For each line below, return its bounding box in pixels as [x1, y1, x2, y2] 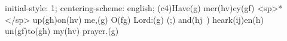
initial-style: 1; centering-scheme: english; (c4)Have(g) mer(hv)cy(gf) [5, 2, 255, 13]
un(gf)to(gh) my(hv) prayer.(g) [5, 25, 119, 37]
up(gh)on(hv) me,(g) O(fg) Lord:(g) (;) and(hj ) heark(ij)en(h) [32, 13, 264, 25]
